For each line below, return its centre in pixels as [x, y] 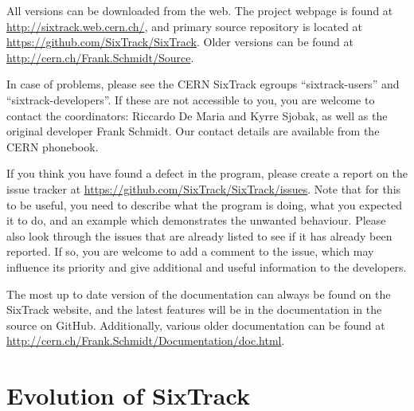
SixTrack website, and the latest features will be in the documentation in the [194, 309]
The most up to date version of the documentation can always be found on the [199, 294]
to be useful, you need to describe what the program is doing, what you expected [204, 204]
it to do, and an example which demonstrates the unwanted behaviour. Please [196, 220]
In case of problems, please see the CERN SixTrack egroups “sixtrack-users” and [203, 84]
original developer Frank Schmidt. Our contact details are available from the [193, 131]
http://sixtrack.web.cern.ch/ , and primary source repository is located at [185, 26]
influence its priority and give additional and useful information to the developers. [207, 266]
